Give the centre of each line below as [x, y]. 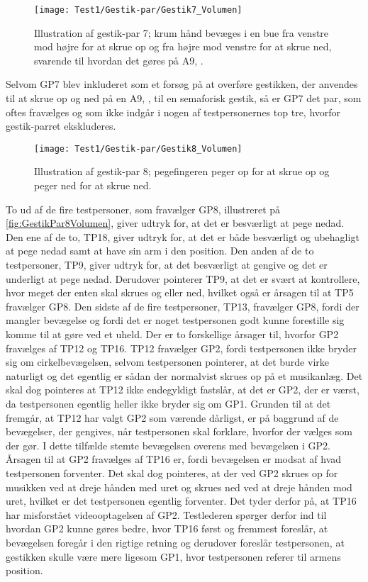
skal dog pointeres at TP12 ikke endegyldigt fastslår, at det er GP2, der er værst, [183, 390]
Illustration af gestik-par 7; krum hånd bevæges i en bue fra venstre [182, 32]
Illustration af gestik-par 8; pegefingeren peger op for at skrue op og [182, 171]
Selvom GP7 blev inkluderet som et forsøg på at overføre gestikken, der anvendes [182, 84]
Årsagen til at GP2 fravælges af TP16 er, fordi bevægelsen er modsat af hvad [174, 459]
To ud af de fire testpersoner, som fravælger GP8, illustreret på [143, 209]
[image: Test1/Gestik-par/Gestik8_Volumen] [138, 149]
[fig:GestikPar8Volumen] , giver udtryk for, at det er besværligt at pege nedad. [175, 223]
